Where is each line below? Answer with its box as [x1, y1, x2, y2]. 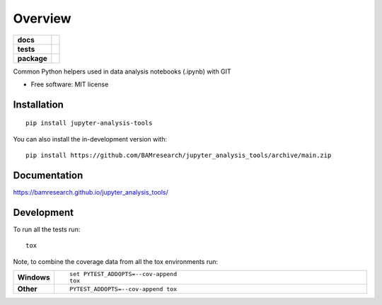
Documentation [13, 169, 83, 181]
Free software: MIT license [30, 80, 109, 88]
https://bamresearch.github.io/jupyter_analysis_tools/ [13, 188, 169, 197]
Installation [13, 98, 64, 110]
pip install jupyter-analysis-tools [25, 119, 153, 127]
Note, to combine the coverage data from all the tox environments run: [13, 257, 219, 265]
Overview [13, 11, 71, 26]
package [17, 53, 47, 63]
